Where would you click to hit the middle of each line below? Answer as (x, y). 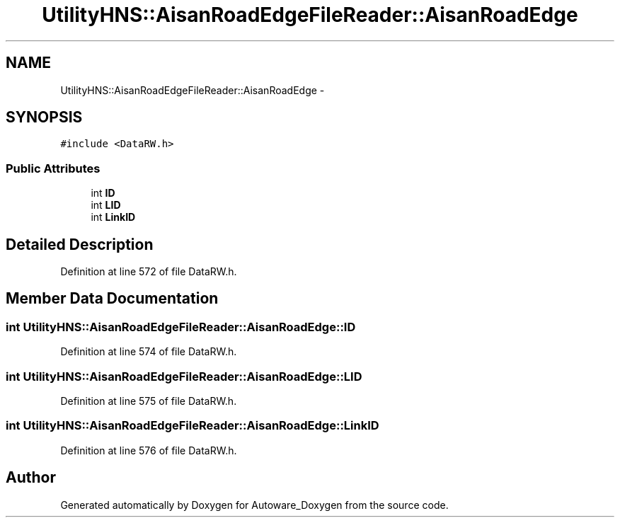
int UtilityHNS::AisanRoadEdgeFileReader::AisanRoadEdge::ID (181, 327)
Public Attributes (53, 168)
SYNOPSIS (44, 117)
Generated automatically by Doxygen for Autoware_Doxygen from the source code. (254, 505)
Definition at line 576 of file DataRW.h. (149, 450)
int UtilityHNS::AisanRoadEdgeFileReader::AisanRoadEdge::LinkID (193, 426)
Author (31, 478)
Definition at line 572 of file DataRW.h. (149, 272)
